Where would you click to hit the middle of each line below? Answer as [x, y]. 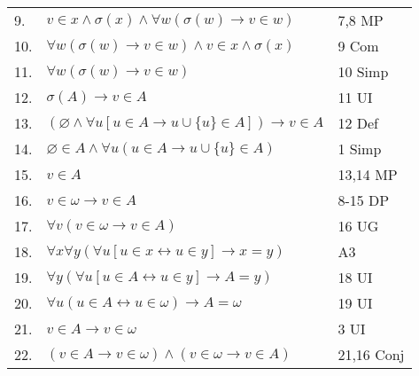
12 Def [358, 123]
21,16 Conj [371, 354]
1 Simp [360, 149]
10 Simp [363, 71]
